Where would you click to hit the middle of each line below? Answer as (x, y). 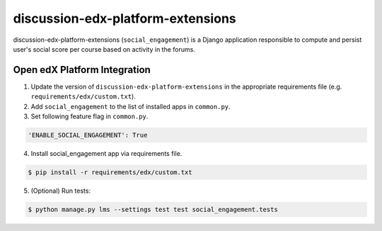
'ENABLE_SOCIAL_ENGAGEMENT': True (88, 135)
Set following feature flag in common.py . (89, 116)
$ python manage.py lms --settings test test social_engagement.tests (153, 209)
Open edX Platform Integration (82, 70)
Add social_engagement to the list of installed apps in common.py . (131, 106)
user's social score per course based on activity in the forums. (104, 49)
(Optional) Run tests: (61, 191)
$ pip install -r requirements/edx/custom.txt (110, 172)
